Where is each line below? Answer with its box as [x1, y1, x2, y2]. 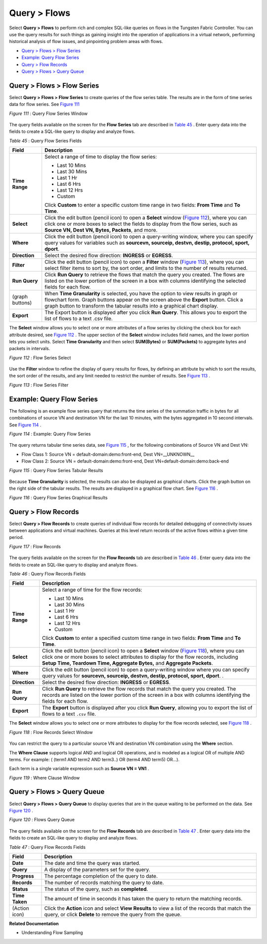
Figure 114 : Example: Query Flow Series [9, 431, 91, 437]
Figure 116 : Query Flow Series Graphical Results [9, 494, 108, 500]
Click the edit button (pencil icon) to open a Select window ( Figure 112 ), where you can [44, 214, 247, 221]
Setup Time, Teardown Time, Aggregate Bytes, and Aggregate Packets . [42, 660, 213, 667]
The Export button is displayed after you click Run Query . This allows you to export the [44, 309, 247, 316]
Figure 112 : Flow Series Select [9, 355, 71, 361]
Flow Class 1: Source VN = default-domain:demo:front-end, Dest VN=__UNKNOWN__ [21, 451, 195, 457]
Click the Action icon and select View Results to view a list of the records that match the [44, 904, 251, 911]
